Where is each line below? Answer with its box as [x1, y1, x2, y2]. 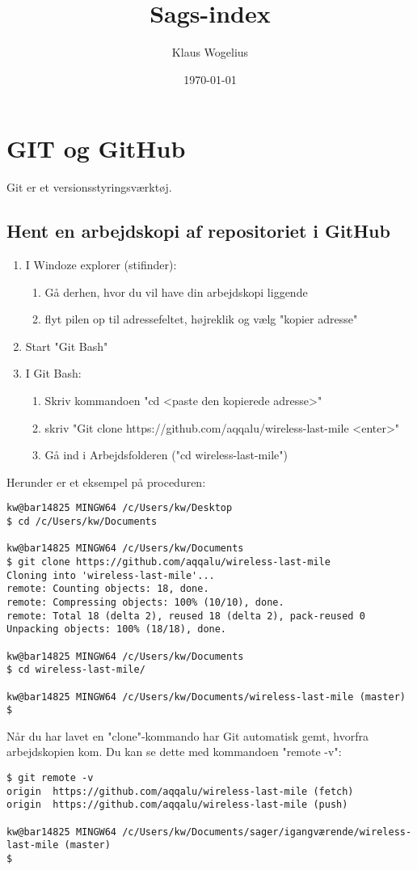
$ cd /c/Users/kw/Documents [6, 516, 158, 528]
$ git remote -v [6, 772, 94, 784]
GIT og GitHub [6, 132, 186, 165]
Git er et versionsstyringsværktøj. [6, 179, 172, 196]
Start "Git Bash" [25, 337, 108, 354]
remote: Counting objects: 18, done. [6, 583, 209, 595]
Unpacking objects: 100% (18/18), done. [6, 623, 227, 636]
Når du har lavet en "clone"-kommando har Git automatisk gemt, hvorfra [6, 727, 369, 744]
